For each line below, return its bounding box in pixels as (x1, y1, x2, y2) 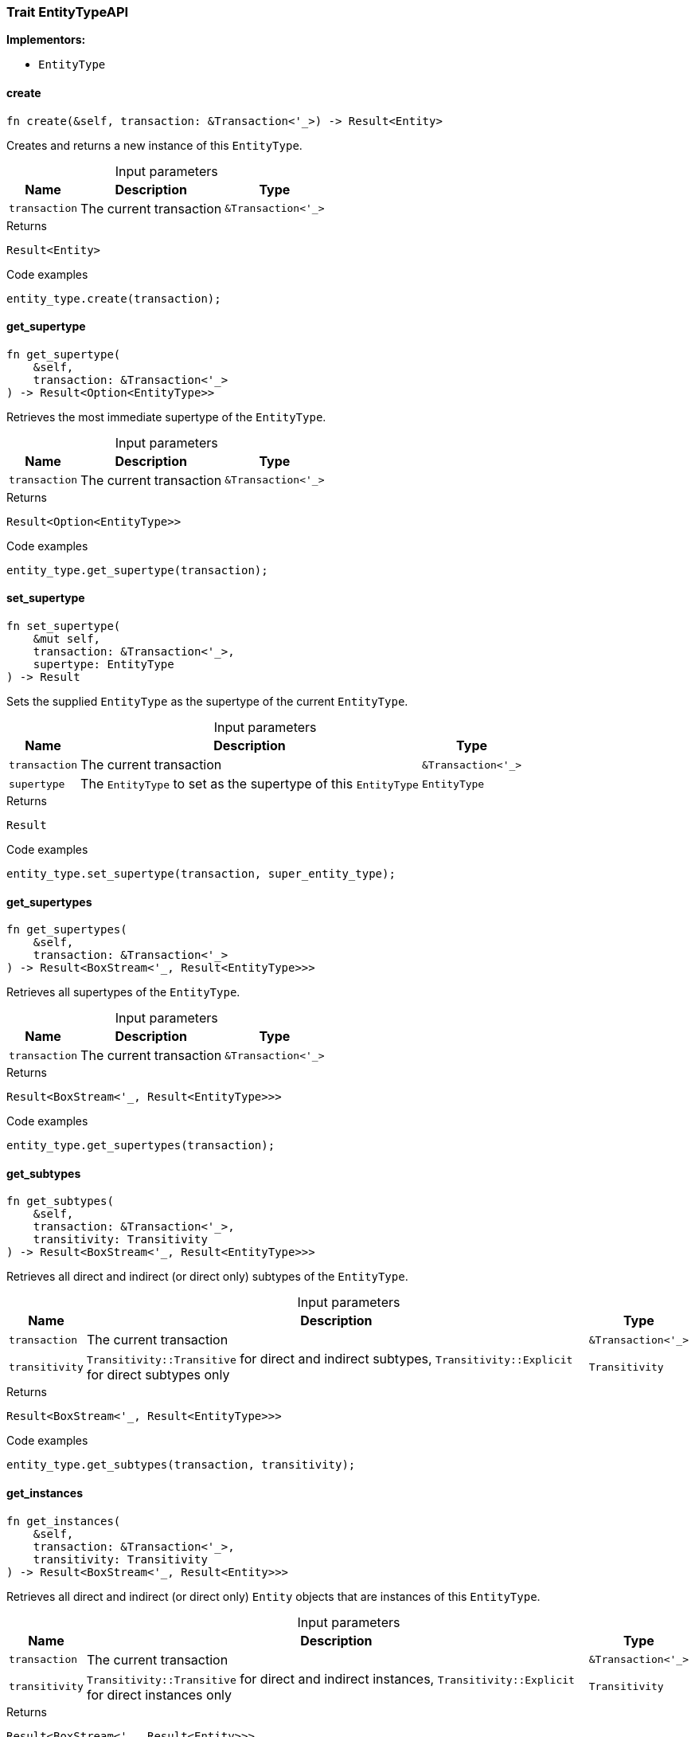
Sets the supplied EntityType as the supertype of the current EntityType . (6, 694, 408, 709)
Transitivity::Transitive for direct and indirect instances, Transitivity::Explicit (86, 1670, 575, 1687)
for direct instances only (86, 1686, 232, 1703)
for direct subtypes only (86, 1367, 230, 1383)
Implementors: (6, 33, 86, 47)
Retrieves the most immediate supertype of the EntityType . (6, 409, 326, 424)
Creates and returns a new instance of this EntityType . (6, 138, 303, 152)
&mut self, (33, 632, 101, 646)
